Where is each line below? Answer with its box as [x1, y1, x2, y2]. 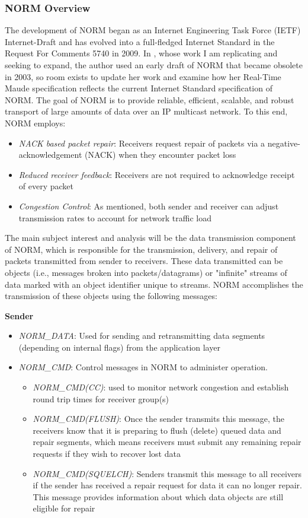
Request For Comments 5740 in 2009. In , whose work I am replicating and [5, 47, 278, 59]
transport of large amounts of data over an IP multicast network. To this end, [5, 105, 288, 117]
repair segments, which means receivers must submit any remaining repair [33, 436, 301, 448]
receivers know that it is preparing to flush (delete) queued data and [33, 424, 281, 436]
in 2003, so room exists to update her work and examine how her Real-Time [5, 70, 281, 82]
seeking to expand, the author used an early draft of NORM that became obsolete [5, 59, 303, 71]
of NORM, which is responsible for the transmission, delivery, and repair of [5, 243, 278, 255]
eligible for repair [33, 502, 95, 514]
